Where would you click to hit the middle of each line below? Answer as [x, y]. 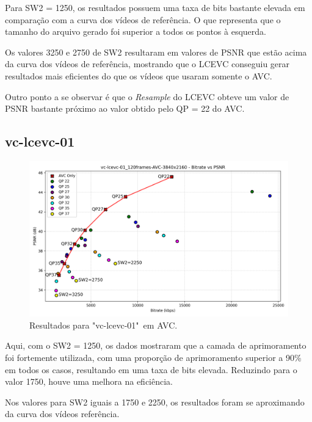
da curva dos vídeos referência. [62, 414]
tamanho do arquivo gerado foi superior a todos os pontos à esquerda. [136, 31]
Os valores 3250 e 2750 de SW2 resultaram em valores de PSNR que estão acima [156, 52]
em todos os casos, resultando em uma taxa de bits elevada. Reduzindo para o [151, 369]
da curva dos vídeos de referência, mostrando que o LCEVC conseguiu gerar [147, 64]
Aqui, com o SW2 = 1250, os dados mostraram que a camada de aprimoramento [156, 345]
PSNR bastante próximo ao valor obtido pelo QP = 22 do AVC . [125, 108]
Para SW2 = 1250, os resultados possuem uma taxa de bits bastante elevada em [155, 7]
